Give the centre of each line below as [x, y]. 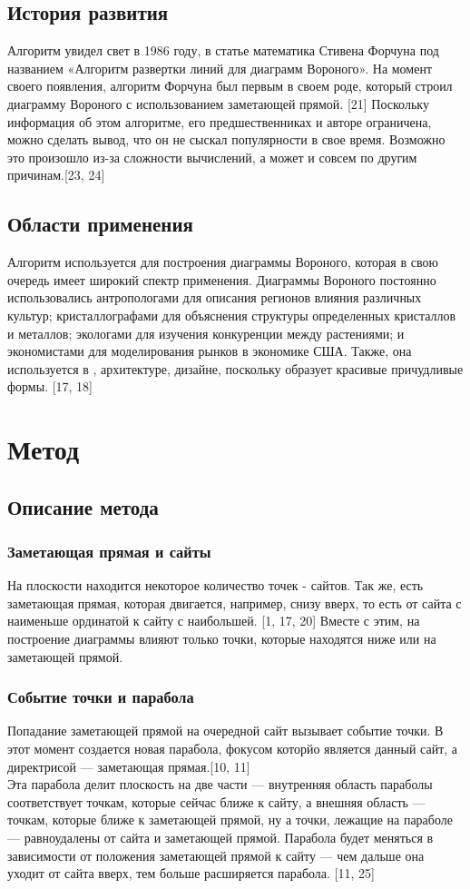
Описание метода [83, 506]
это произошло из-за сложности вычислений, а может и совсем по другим [212, 157]
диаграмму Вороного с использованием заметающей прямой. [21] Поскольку [218, 103]
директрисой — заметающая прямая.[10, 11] [129, 766]
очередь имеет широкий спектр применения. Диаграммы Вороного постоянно [222, 279]
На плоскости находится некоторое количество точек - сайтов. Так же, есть [215, 585]
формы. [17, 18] [50, 386]
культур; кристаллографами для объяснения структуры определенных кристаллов [232, 315]
